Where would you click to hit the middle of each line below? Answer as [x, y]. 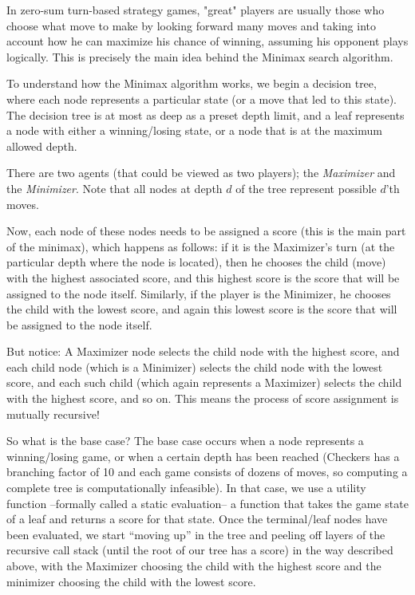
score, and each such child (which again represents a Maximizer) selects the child [204, 382]
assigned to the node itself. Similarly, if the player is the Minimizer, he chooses [199, 293]
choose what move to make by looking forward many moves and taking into [191, 25]
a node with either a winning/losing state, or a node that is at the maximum [194, 130]
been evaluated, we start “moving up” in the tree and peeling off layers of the [196, 534]
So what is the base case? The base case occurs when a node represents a [185, 441]
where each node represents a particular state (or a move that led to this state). [202, 99]
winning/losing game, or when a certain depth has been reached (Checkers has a [203, 456]
